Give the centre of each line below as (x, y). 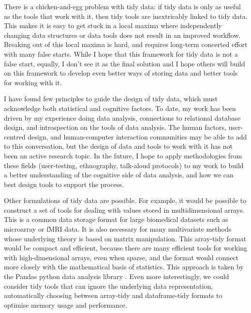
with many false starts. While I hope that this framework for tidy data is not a (121, 54)
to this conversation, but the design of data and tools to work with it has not (118, 146)
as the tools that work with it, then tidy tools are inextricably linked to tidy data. (126, 16)
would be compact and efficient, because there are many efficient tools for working (126, 248)
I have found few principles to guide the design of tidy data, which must (111, 99)
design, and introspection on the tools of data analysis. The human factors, (115, 127)
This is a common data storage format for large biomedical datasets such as (116, 219)
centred (15, 136)
